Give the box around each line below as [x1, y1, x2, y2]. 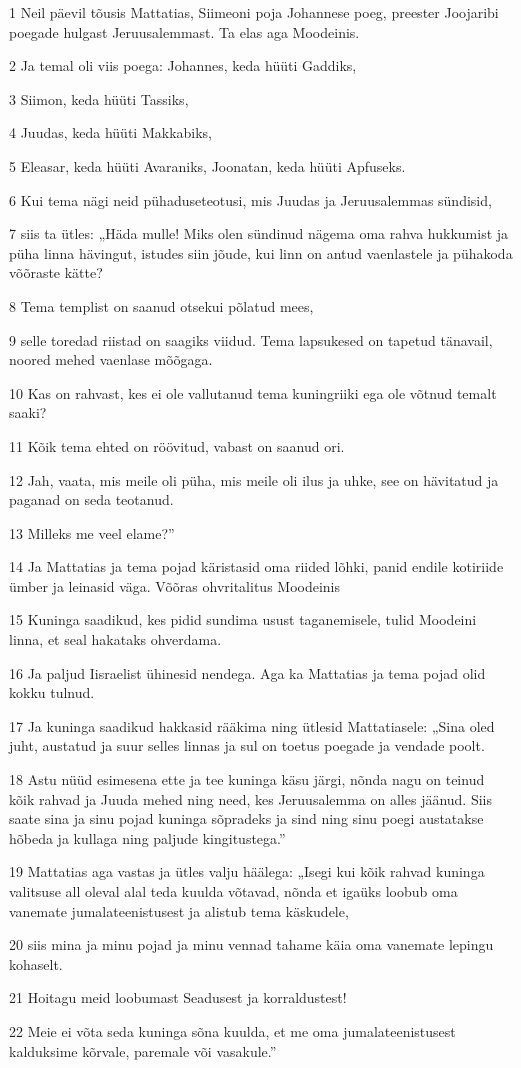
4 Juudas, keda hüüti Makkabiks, [9, 122, 212, 143]
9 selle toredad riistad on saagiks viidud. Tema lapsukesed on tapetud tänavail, [9, 329, 493, 350]
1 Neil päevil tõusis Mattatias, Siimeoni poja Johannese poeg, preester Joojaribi [9, 2, 499, 22]
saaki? [9, 402, 47, 423]
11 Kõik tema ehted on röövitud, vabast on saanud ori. [9, 435, 345, 456]
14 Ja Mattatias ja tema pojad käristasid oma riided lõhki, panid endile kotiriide [9, 556, 504, 577]
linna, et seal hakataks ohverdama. [9, 629, 222, 650]
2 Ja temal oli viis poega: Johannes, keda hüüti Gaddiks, [9, 55, 357, 76]
